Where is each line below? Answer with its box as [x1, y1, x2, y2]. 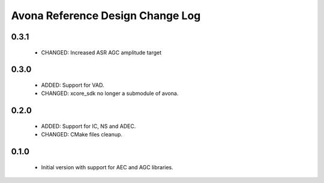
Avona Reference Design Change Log [11, 9, 201, 22]
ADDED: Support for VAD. [41, 81, 104, 89]
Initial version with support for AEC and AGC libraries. [41, 163, 173, 170]
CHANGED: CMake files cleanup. [41, 131, 123, 138]
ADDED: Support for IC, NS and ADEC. [41, 123, 136, 130]
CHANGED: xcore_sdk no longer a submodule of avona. [41, 90, 179, 97]
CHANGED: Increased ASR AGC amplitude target [41, 48, 162, 56]
